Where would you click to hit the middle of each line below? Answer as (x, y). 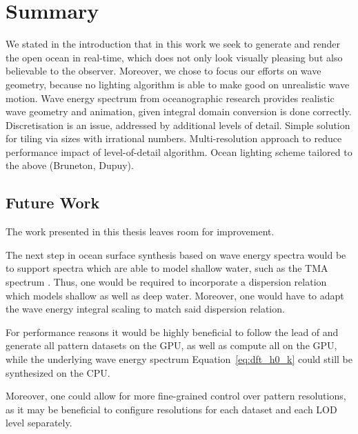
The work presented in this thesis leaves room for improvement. (140, 231)
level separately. (39, 423)
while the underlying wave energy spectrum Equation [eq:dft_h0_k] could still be (179, 359)
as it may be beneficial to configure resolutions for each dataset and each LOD (171, 409)
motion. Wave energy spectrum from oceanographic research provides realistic (170, 98)
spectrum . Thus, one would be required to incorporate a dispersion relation (166, 282)
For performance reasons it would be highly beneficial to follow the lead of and (172, 332)
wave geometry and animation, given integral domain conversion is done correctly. (179, 111)
